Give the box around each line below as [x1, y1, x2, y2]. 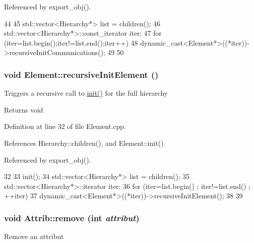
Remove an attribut [4, 231, 64, 242]
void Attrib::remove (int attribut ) [4, 211, 139, 224]
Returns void [4, 104, 43, 115]
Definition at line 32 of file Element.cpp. [4, 121, 126, 131]
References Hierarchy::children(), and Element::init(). [4, 137, 166, 148]
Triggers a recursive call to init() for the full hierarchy [4, 88, 168, 98]
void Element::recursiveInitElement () [4, 68, 159, 80]
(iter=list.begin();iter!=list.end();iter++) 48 [4, 37, 138, 48]
